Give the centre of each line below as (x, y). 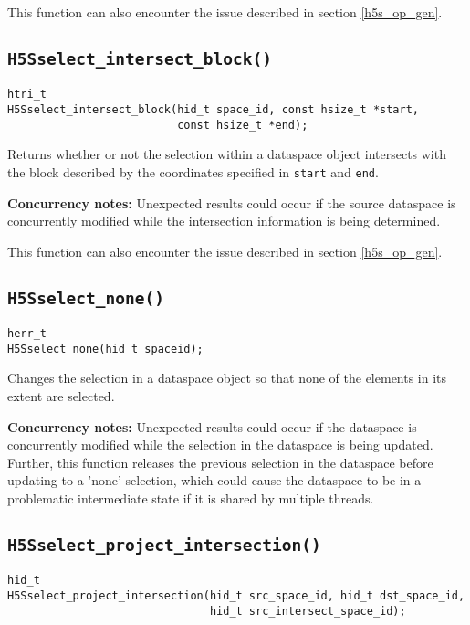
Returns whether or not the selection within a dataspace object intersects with (227, 154)
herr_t (27, 334)
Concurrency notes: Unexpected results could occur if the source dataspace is (232, 202)
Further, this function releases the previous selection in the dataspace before (220, 462)
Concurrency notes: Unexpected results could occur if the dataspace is (212, 426)
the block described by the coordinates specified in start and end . (193, 171)
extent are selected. (61, 396)
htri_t (27, 95)
